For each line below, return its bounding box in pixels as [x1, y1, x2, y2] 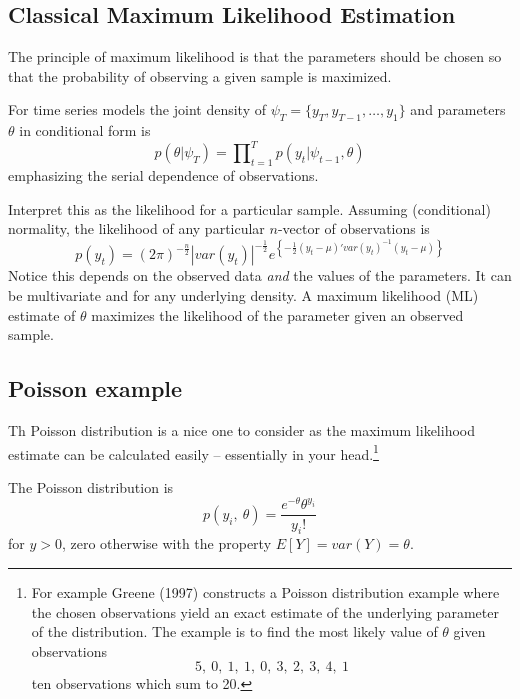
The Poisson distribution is [8, 476, 174, 497]
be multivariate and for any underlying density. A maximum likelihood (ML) [8, 284, 479, 305]
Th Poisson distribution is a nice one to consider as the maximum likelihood [8, 419, 476, 440]
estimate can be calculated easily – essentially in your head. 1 [8, 440, 379, 464]
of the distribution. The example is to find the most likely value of [31, 621, 438, 642]
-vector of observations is [277, 218, 430, 239]
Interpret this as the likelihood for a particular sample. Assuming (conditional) [8, 198, 491, 219]
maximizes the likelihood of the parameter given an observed [91, 304, 464, 325]
